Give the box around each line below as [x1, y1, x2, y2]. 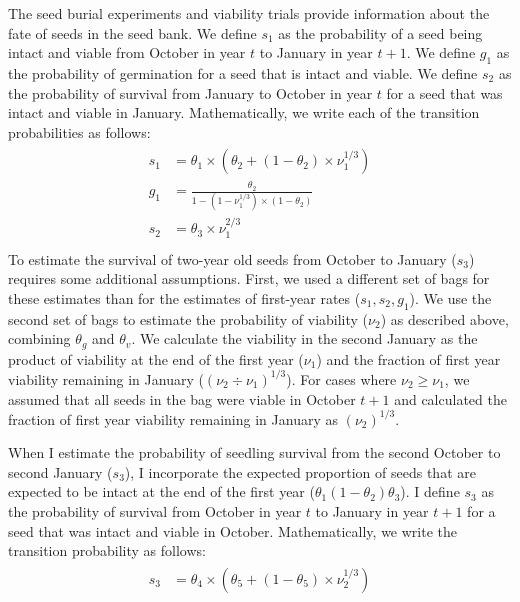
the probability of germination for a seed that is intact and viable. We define [8, 62, 478, 83]
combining [8, 328, 71, 349]
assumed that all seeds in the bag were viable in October [8, 388, 356, 409]
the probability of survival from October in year [8, 500, 302, 521]
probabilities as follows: [8, 121, 151, 142]
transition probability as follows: [8, 540, 206, 561]
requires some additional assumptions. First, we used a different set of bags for [8, 268, 490, 289]
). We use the [409, 287, 492, 308]
